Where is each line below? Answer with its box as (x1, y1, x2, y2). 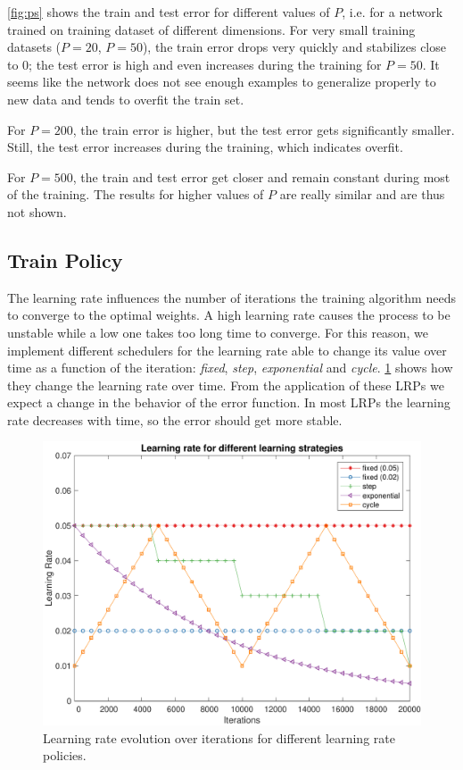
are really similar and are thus (279, 185, 445, 204)
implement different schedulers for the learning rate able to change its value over (7, 340, 447, 359)
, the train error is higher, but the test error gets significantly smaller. (72, 120, 455, 138)
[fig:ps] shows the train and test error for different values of (7, 3, 330, 21)
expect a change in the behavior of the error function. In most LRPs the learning (7, 393, 451, 412)
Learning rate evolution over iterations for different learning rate (43, 728, 395, 747)
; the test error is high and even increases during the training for (29, 54, 382, 73)
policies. (43, 746, 87, 765)
